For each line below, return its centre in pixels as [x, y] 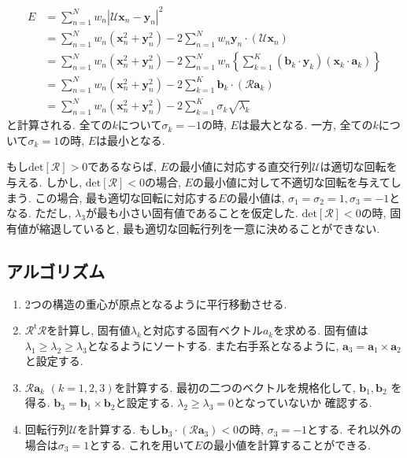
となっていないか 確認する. [303, 403]
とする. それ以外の [354, 429]
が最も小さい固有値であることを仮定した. [192, 213]
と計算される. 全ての [59, 125]
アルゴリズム [56, 270]
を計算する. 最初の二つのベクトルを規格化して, [235, 387]
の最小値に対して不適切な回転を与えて [291, 181]
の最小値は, [255, 197]
